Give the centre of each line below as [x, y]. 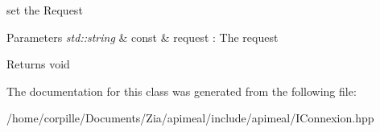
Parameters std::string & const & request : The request [142, 37]
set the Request [45, 10]
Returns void [38, 64]
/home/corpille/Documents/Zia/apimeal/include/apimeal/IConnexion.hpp [190, 118]
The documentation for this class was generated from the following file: [182, 91]
